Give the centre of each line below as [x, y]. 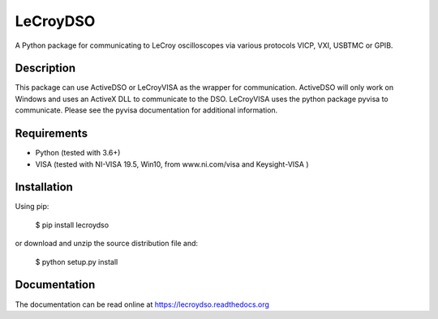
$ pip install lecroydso [72, 225]
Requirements [52, 134]
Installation [44, 187]
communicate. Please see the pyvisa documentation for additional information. [146, 110]
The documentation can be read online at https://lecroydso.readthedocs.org [142, 304]
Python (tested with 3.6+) [78, 153]
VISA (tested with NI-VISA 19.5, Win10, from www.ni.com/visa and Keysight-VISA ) [172, 164]
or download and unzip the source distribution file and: [107, 244]
